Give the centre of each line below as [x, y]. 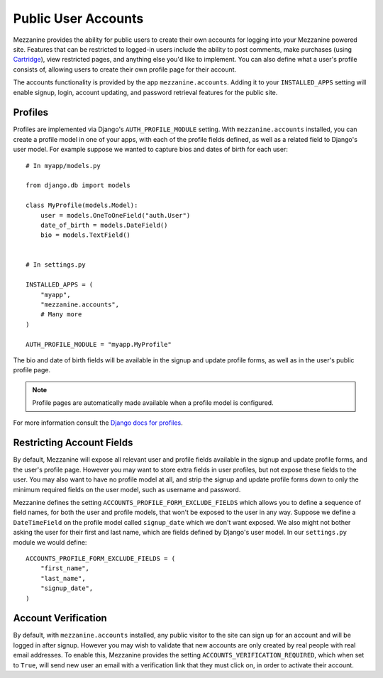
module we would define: [50, 542]
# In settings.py [56, 265]
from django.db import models [78, 185]
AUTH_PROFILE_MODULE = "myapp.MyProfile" [99, 344]
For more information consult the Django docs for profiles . [98, 423]
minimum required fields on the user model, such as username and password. [127, 489]
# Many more [61, 315]
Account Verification [60, 618]
